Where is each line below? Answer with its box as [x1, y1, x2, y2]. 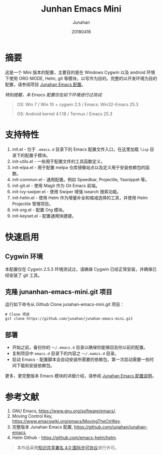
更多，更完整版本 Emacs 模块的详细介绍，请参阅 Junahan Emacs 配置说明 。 [5, 373, 157, 379]
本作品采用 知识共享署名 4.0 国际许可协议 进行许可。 [16, 445, 119, 451]
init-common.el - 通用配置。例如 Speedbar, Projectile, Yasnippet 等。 [12, 176, 150, 182]
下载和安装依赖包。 [16, 362, 55, 369]
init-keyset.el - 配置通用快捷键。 [12, 213, 76, 219]
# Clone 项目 [5, 312, 30, 317]
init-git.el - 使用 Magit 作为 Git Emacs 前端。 [12, 183, 100, 188]
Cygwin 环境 [5, 252, 43, 261]
